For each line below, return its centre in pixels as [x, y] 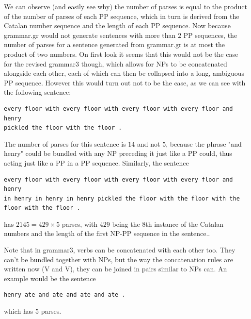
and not [149, 143]
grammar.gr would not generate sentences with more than [90, 35]
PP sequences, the [210, 35]
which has [19, 311]
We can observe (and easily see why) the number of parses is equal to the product [125, 6]
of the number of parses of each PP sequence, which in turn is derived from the [122, 16]
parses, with [80, 224]
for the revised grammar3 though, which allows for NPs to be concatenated [116, 63]
